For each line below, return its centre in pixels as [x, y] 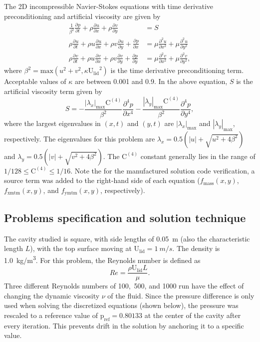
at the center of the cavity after [193, 315]
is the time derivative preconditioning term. [177, 70]
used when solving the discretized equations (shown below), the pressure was [121, 305]
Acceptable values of [35, 81]
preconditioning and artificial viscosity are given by [82, 16]
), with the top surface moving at [81, 248]
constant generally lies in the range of [198, 156]
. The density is [196, 248]
